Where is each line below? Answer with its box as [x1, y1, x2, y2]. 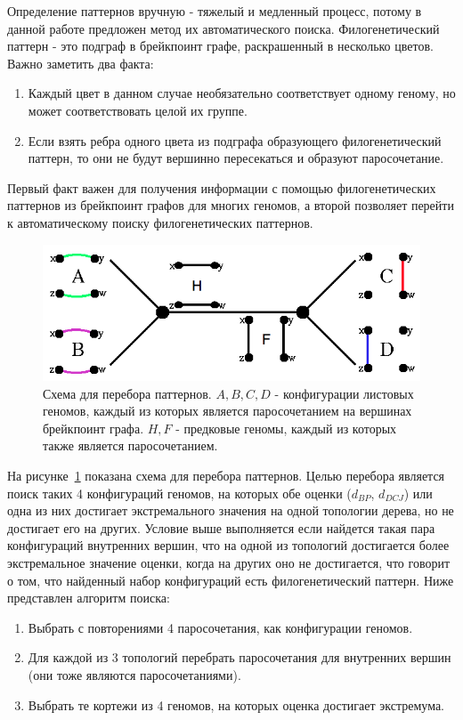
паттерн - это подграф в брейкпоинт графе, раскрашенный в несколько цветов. [7, 36, 434, 55]
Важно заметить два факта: [7, 53, 154, 72]
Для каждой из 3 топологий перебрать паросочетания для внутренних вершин [28, 648, 451, 667]
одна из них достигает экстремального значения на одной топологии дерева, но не [7, 501, 454, 520]
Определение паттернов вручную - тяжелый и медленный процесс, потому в [7, 2, 422, 20]
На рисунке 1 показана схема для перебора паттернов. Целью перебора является [7, 466, 445, 485]
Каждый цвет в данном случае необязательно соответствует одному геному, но [28, 84, 456, 102]
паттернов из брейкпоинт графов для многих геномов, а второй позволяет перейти [7, 196, 454, 214]
